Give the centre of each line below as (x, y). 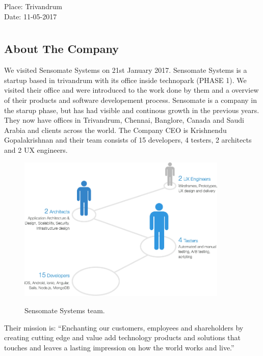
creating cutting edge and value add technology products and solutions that (122, 337)
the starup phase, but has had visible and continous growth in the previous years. (132, 110)
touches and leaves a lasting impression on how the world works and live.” (119, 347)
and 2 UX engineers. (36, 149)
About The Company (61, 49)
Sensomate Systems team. (65, 310)
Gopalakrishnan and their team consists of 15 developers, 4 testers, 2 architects (128, 140)
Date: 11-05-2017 (31, 16)
